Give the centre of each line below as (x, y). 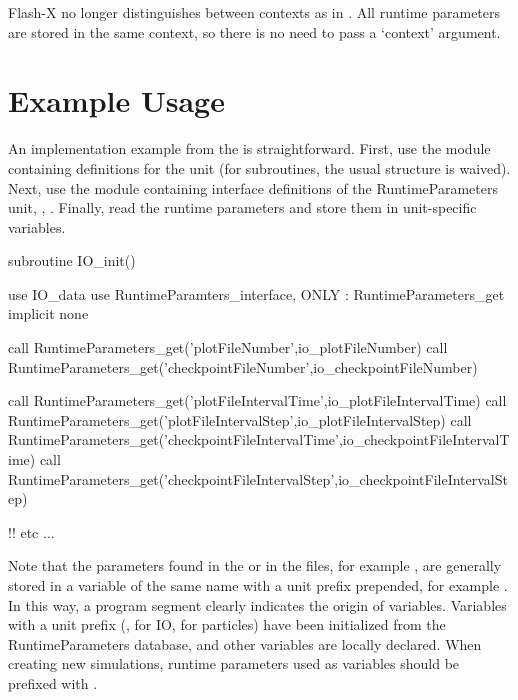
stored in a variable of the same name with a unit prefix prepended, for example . (258, 585)
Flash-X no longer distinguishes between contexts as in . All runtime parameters (254, 12)
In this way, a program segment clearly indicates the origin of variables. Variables (257, 604)
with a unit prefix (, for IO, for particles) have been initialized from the (227, 624)
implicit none (48, 313)
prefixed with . (53, 682)
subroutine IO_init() (72, 260)
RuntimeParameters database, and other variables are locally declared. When (245, 643)
